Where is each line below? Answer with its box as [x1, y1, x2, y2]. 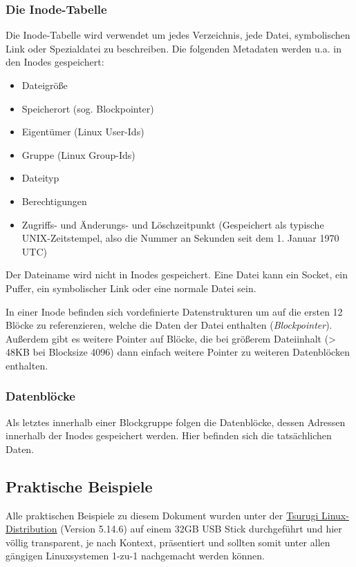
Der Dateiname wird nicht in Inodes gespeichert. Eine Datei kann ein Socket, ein [6, 267, 348, 282]
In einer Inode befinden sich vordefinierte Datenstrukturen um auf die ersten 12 [6, 304, 343, 318]
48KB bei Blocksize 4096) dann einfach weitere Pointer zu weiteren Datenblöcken [6, 345, 350, 359]
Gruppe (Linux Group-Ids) [21, 147, 135, 162]
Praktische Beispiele [6, 475, 153, 497]
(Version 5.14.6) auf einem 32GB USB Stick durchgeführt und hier [60, 521, 342, 536]
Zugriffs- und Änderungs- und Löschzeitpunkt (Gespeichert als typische [21, 217, 324, 231]
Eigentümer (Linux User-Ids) [21, 124, 144, 139]
